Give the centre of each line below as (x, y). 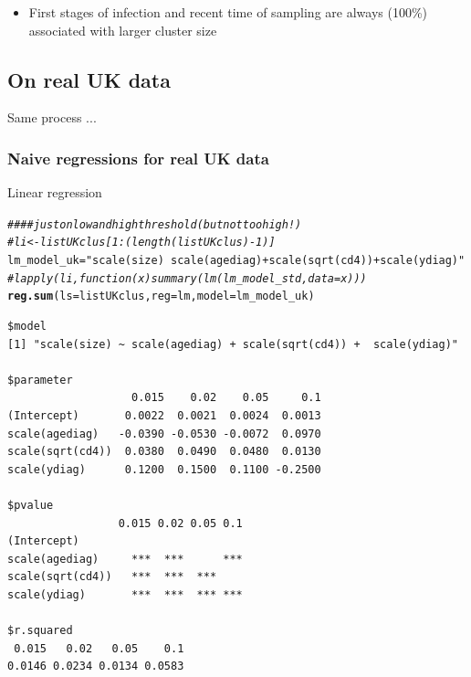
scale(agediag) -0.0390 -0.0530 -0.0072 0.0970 (164, 434)
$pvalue (31, 506)
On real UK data (89, 79)
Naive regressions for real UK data (138, 158)
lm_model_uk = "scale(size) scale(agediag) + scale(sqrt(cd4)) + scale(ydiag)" (236, 261)
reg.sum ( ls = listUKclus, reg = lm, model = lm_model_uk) (161, 296)
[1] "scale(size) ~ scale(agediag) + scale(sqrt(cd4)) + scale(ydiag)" (233, 344)
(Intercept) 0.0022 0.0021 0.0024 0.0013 (164, 416)
